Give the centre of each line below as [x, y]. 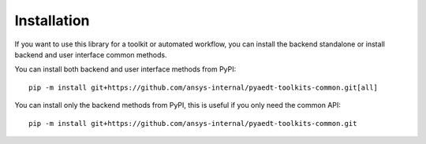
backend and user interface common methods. [91, 54]
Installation [52, 20]
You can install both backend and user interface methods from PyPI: [125, 69]
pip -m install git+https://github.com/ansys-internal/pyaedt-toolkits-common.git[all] [204, 87]
